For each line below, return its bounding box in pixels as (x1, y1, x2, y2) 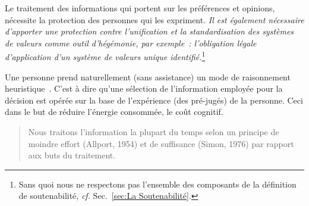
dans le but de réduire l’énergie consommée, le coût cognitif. (5, 105, 223, 118)
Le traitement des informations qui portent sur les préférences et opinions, (5, 2, 275, 14)
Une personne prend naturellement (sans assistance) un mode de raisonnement (5, 70, 291, 83)
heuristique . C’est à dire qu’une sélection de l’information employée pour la (5, 82, 283, 95)
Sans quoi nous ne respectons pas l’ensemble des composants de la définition (18, 177, 297, 190)
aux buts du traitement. (28, 149, 116, 161)
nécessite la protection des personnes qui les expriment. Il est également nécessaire (5, 13, 304, 26)
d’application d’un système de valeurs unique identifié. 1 (5, 49, 206, 63)
